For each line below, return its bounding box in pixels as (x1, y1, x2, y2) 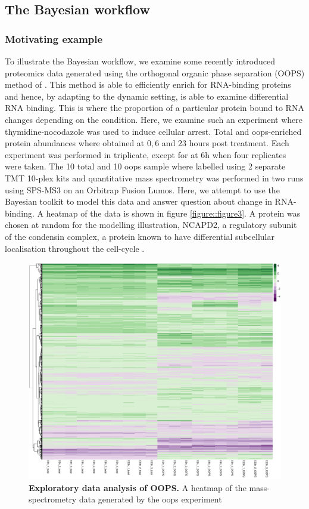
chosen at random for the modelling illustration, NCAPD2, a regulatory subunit (5, 218, 297, 231)
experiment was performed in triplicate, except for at (5, 148, 198, 161)
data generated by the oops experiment (79, 493, 222, 505)
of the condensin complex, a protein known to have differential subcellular (5, 230, 274, 242)
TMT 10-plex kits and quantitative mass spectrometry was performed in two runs (5, 171, 304, 184)
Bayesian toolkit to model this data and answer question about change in (5, 195, 272, 208)
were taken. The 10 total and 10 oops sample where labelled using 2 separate (5, 160, 286, 172)
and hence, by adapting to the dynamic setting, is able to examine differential (5, 90, 289, 102)
